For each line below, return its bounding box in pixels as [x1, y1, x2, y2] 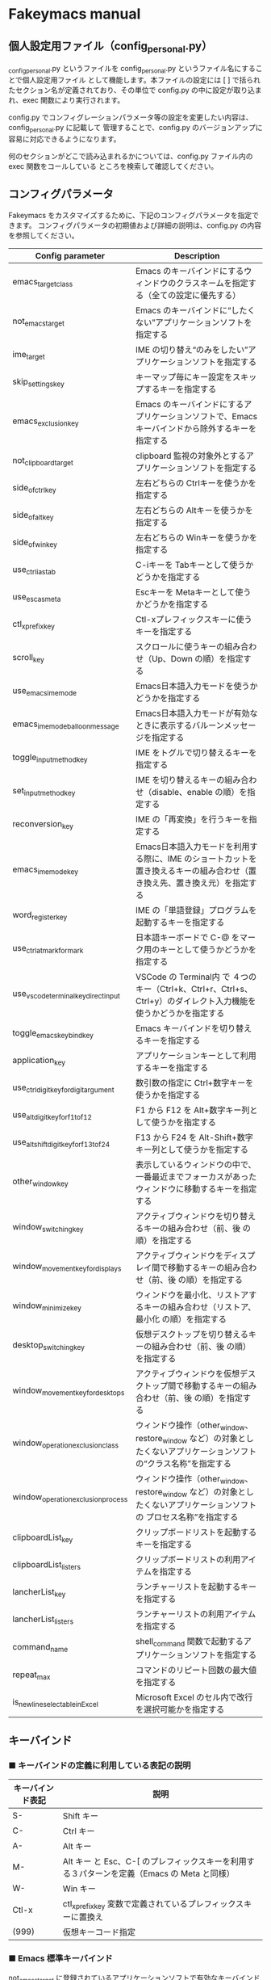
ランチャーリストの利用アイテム [135, 1608, 256, 1620]
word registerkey [12, 910, 68, 922]
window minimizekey [12, 1300, 82, 1313]
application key [12, 1055, 66, 1067]
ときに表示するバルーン [135, 720, 224, 731]
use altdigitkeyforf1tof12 [12, 1109, 93, 1122]
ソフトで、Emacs [191, 410, 258, 422]
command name [12, 1641, 69, 1654]
